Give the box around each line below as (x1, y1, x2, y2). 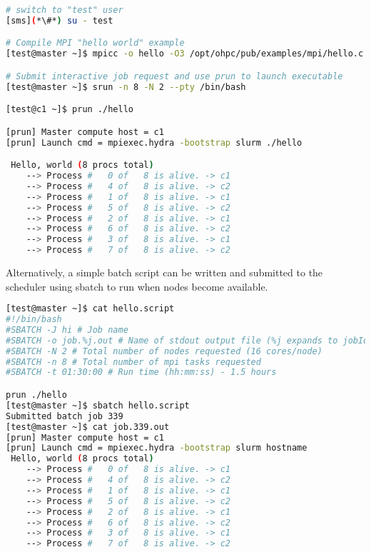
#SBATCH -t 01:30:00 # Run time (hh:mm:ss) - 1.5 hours (6, 367, 277, 378)
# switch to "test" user (6, 5, 123, 15)
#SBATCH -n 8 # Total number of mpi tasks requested (6, 356, 261, 367)
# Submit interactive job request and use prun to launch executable (6, 71, 343, 81)
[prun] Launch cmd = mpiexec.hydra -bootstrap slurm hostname (6, 443, 308, 453)
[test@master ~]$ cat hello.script (6, 303, 175, 314)
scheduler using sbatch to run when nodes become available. (6, 278, 268, 293)
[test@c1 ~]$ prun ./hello (6, 104, 133, 115)
